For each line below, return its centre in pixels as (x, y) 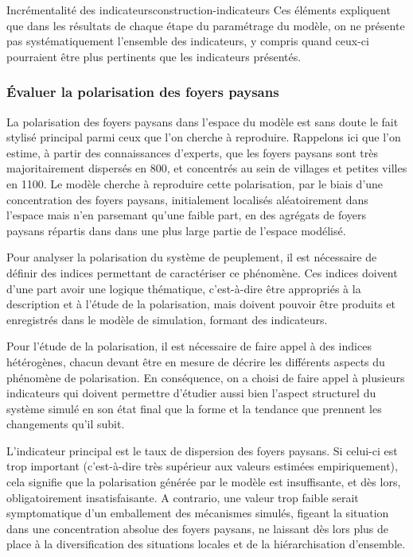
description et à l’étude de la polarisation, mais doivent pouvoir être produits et (201, 304)
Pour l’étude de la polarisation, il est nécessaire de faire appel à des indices (189, 346)
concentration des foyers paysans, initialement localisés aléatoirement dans (187, 199)
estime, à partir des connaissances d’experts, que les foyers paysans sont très (192, 152)
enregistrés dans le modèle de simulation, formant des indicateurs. (167, 319)
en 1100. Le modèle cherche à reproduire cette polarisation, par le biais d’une (195, 183)
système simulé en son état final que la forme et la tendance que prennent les (194, 408)
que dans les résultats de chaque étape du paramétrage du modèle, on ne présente (206, 25)
